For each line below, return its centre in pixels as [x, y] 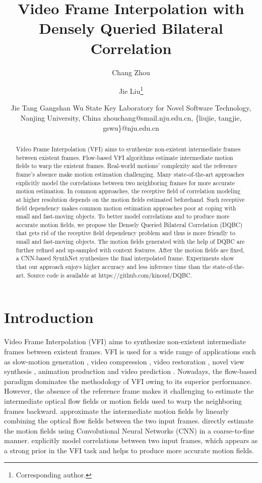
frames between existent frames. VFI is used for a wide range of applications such [130, 351]
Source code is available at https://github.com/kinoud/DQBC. [110, 275]
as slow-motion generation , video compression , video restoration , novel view [124, 361]
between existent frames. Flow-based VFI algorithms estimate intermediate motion [124, 157]
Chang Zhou [131, 72]
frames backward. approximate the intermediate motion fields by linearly [117, 411]
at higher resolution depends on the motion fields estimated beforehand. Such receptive [130, 199]
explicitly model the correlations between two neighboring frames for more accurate [125, 182]
